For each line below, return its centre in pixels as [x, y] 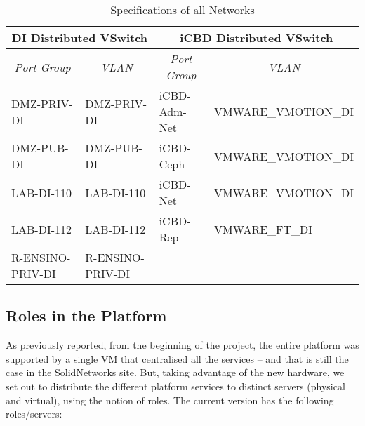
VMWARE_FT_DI [264, 229]
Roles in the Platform [86, 315]
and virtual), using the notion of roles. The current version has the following [170, 400]
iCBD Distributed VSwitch [257, 38]
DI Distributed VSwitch [80, 38]
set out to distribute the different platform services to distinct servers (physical [175, 386]
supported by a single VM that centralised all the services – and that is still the [177, 358]
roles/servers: [34, 414]
